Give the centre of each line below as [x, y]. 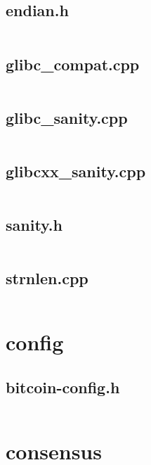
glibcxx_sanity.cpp [76, 171]
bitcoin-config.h [63, 387]
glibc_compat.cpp [73, 64]
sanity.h [34, 225]
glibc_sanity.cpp [67, 117]
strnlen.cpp [47, 278]
